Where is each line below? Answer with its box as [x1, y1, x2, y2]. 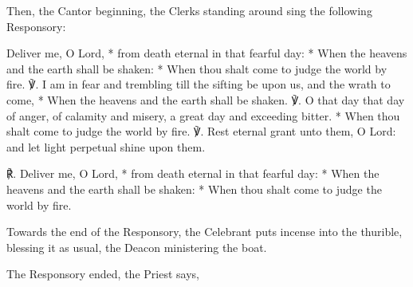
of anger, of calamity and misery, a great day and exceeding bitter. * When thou [6, 107, 400, 124]
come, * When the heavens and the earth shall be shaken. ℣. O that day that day [6, 91, 405, 108]
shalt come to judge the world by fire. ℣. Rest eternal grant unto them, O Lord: [6, 123, 396, 140]
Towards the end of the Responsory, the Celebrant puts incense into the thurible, [6, 223, 403, 240]
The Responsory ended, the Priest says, [6, 265, 199, 282]
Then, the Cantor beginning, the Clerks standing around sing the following [6, 2, 372, 18]
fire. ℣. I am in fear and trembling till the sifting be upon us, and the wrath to [6, 76, 391, 92]
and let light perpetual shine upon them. [6, 138, 206, 155]
